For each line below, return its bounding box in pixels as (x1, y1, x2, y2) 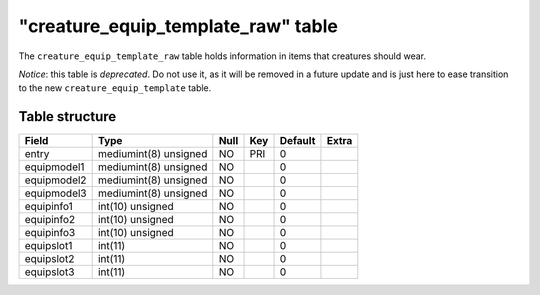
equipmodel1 (24, 160, 85, 174)
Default (279, 134, 316, 148)
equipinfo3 (24, 226, 76, 240)
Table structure (18, 108, 117, 125)
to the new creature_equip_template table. (18, 82, 212, 94)
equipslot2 (24, 252, 75, 266)
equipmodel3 (24, 186, 87, 200)
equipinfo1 (24, 200, 74, 214)
